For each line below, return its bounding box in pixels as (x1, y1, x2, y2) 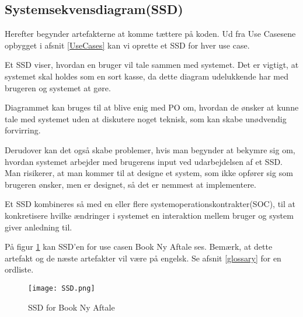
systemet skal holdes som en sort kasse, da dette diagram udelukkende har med (5, 70, 289, 82)
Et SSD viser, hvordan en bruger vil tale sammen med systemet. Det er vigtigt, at (5, 58, 299, 71)
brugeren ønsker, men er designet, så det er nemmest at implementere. (5, 178, 256, 190)
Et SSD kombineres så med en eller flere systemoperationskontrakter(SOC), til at (5, 198, 295, 210)
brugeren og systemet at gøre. (5, 81, 111, 94)
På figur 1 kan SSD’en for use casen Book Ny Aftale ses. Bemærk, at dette (5, 240, 273, 253)
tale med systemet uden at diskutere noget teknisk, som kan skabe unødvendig (5, 112, 287, 125)
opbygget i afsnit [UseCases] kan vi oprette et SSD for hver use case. (5, 39, 250, 51)
